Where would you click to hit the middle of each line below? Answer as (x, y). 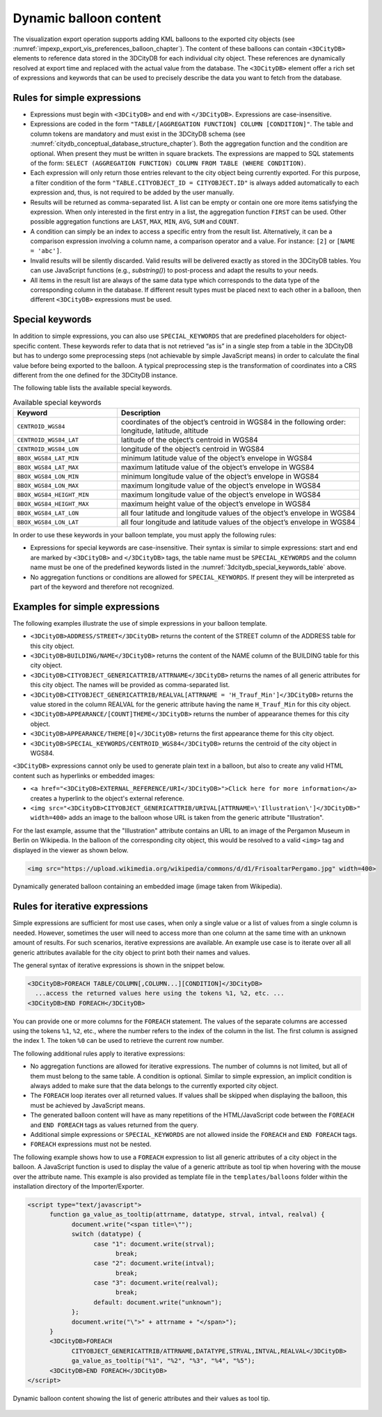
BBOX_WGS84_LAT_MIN (48, 458)
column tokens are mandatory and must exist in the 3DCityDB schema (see (138, 134)
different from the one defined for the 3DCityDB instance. (95, 375)
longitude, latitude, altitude (165, 431)
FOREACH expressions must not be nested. (91, 1144)
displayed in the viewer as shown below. (71, 850)
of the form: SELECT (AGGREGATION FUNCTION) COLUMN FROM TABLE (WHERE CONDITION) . (168, 163)
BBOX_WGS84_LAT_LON (48, 513)
